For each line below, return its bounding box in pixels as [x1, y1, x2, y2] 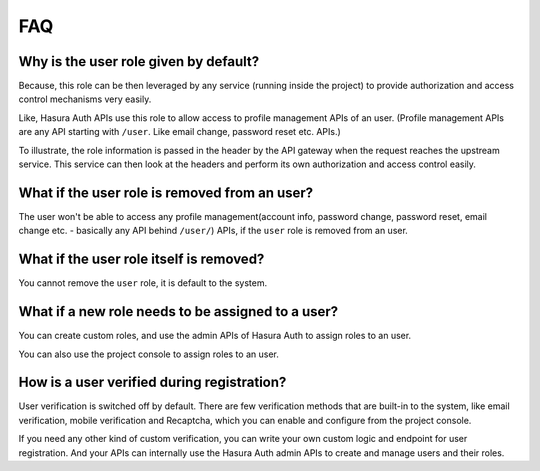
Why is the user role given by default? [18, 53, 260, 70]
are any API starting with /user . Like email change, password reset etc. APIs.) [18, 126, 342, 138]
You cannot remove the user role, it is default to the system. [18, 277, 268, 289]
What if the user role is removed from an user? [18, 184, 314, 201]
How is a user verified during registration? [18, 374, 287, 391]
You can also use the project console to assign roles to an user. [18, 348, 279, 360]
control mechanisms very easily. [18, 93, 152, 105]
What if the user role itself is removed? [18, 251, 265, 268]
